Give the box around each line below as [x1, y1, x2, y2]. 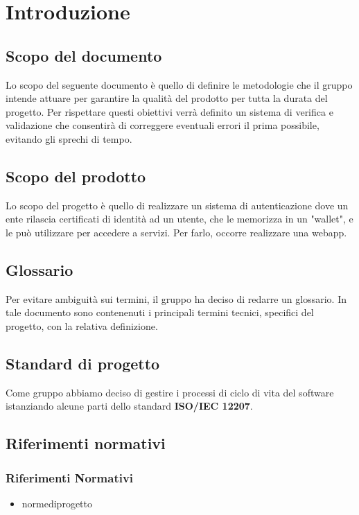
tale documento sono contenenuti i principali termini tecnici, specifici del [6, 305, 314, 320]
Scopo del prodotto [6, 165, 146, 186]
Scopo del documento [6, 44, 162, 66]
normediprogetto [21, 496, 93, 510]
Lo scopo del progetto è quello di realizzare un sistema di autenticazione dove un [6, 198, 349, 212]
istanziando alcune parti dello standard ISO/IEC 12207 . [6, 399, 253, 413]
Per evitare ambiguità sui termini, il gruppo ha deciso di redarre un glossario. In [6, 291, 347, 306]
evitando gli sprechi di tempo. [6, 131, 132, 146]
